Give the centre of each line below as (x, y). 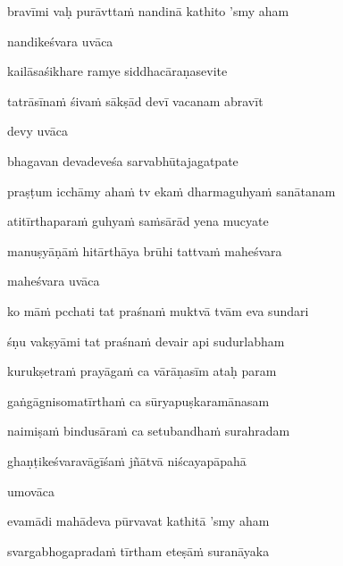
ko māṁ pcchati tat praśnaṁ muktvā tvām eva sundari (158, 310)
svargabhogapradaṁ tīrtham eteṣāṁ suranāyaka (138, 550)
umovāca (31, 491)
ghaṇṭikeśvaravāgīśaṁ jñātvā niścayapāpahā (127, 460)
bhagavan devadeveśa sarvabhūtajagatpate (123, 160)
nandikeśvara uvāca (60, 41)
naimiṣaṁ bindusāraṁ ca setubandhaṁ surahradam (149, 431)
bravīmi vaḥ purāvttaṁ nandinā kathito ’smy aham (148, 11)
